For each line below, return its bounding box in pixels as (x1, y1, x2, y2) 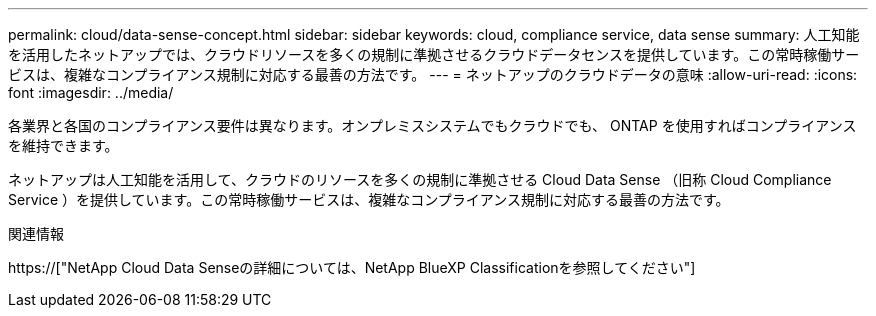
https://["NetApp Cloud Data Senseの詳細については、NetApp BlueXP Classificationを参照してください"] (8, 259, 696, 276)
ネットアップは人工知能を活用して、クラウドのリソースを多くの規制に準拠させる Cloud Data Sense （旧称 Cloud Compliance (8, 171, 832, 188)
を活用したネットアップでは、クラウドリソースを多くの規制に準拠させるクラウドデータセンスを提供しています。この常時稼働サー (8, 46, 860, 63)
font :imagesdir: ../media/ (8, 84, 174, 101)
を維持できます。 (8, 137, 119, 154)
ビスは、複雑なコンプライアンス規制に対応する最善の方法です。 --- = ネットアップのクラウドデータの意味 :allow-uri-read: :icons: (8, 66, 858, 83)
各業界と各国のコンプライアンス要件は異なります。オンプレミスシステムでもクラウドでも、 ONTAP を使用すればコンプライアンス (8, 117, 857, 134)
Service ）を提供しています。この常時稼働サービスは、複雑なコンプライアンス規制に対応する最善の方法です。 (8, 191, 730, 208)
